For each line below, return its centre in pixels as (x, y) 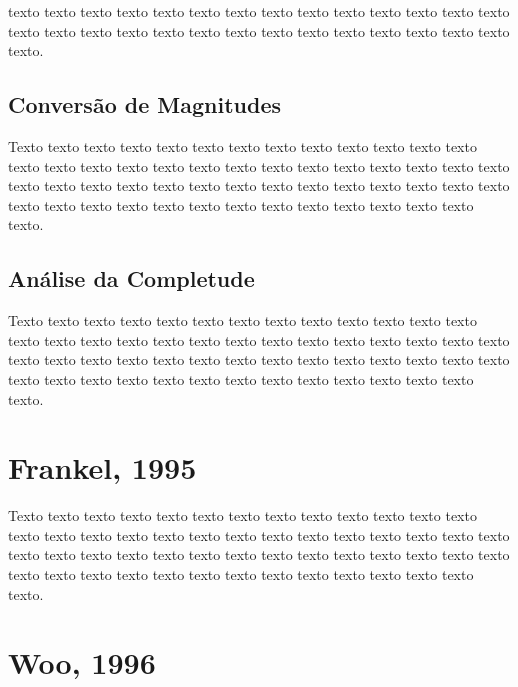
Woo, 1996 (82, 662)
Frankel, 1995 (102, 467)
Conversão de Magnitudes (144, 104)
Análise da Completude (131, 278)
